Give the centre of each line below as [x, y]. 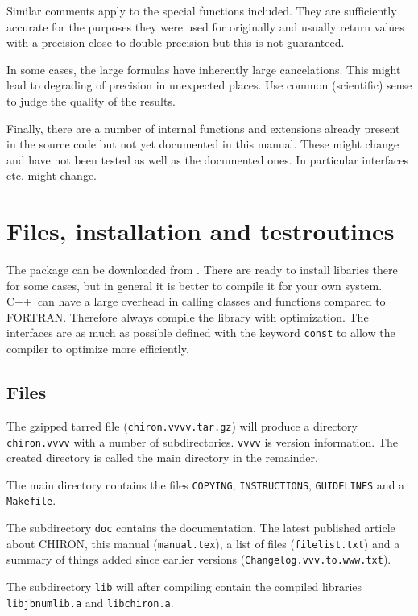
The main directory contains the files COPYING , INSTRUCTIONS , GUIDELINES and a [206, 484]
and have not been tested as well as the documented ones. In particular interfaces [208, 159]
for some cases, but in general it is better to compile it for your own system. [195, 285]
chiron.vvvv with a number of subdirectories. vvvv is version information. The [202, 441]
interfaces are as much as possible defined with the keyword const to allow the [201, 333]
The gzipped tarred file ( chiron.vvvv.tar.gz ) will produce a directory [182, 425]
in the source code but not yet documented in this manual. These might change [203, 144]
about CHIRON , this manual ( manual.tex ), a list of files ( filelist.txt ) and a [203, 543]
